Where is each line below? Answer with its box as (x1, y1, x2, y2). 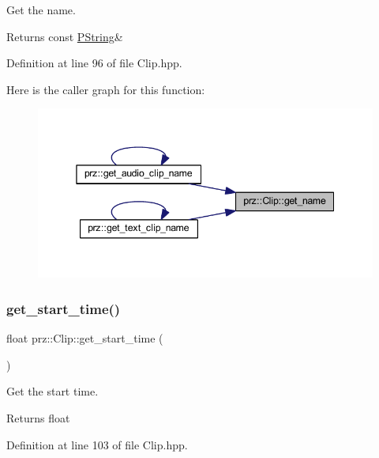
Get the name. (6, 2, 76, 17)
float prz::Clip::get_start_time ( (6, 330, 163, 346)
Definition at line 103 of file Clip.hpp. (6, 436, 188, 452)
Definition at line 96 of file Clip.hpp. (6, 55, 182, 71)
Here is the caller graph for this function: (6, 81, 205, 97)
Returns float (6, 410, 70, 426)
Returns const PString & (6, 28, 123, 44)
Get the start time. (6, 383, 99, 399)
